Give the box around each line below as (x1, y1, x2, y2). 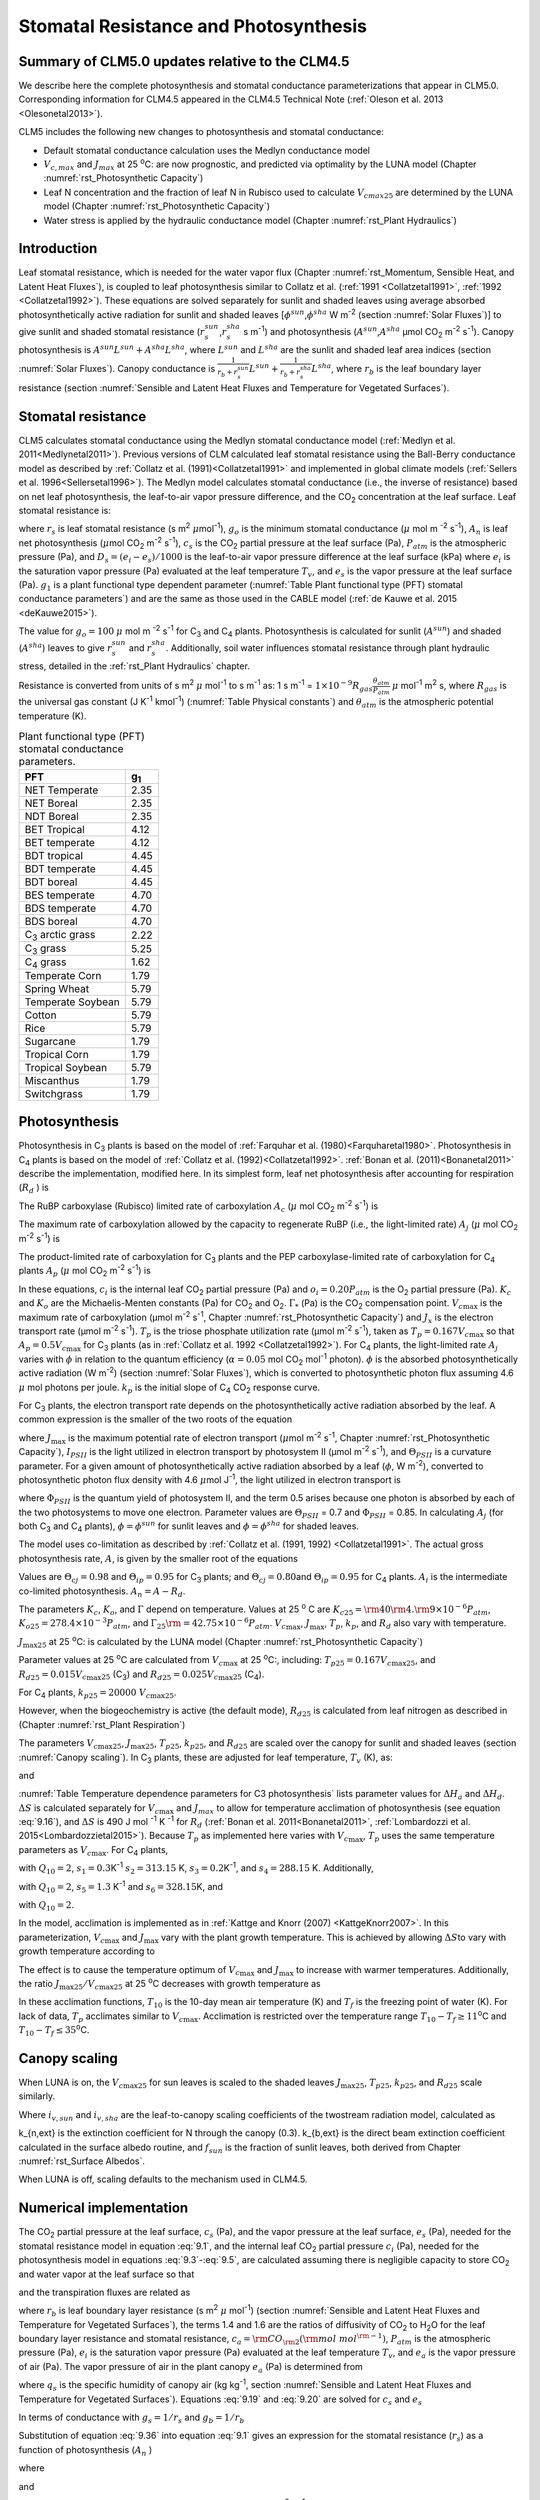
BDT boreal (24, 875, 78, 889)
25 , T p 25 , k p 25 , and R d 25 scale (355, 2076, 483, 2090)
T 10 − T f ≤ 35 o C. (18, 2022, 90, 2038)
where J (18, 1431, 52, 1444)
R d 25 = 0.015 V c (18, 1668, 87, 1682)
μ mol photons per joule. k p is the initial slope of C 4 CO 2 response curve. (18, 1381, 320, 1395)
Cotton (24, 1008, 57, 1022)
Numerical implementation (18, 2200, 189, 2217)
